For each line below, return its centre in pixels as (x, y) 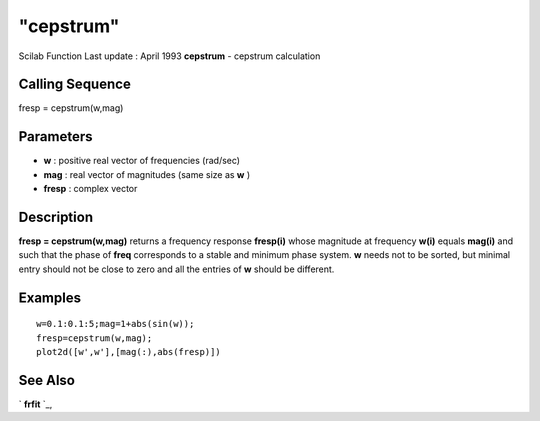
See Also (46, 380)
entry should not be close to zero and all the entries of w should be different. (176, 269)
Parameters (55, 136)
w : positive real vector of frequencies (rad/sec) (141, 161)
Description (56, 216)
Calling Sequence (75, 84)
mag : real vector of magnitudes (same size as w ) (147, 174)
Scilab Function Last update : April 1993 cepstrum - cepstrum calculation (169, 56)
